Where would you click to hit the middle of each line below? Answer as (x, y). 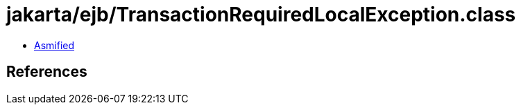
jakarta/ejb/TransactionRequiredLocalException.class (261, 15)
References (47, 72)
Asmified (54, 45)
